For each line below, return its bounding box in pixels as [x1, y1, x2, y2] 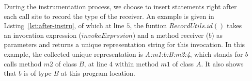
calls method [4, 58, 42, 68]
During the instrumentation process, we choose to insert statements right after [4, 1, 237, 11]
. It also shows [201, 58, 244, 68]
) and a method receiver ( [132, 30, 209, 40]
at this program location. [61, 68, 135, 78]
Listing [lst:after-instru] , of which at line [4, 20, 125, 31]
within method [115, 58, 159, 68]
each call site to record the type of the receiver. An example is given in [4, 11, 214, 21]
